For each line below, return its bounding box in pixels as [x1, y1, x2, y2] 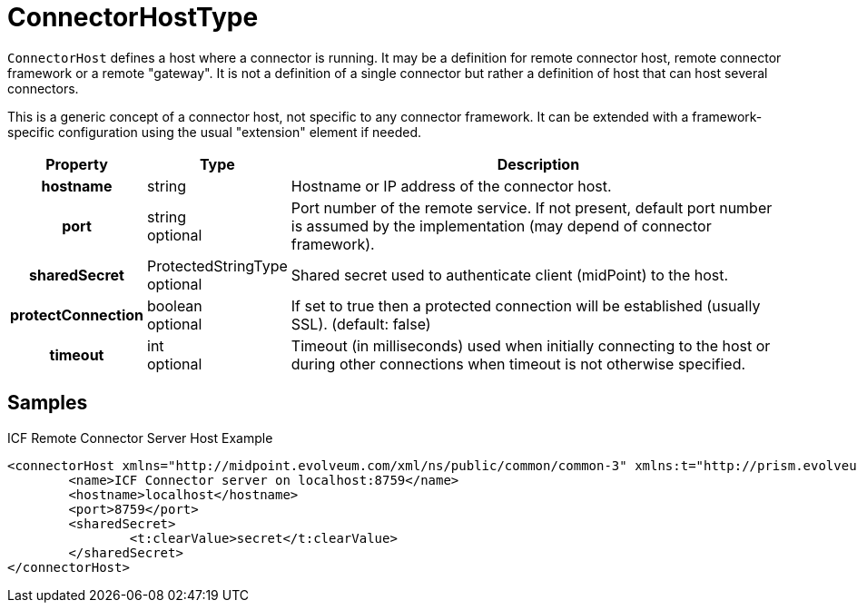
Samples [7, 391, 88, 415]
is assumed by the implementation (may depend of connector [291, 216, 712, 235]
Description [497, 154, 580, 173]
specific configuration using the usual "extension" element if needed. [7, 123, 422, 140]
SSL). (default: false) [291, 314, 431, 333]
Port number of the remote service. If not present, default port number [291, 198, 773, 217]
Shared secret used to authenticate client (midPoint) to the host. [291, 265, 729, 284]
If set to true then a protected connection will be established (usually [291, 296, 761, 315]
